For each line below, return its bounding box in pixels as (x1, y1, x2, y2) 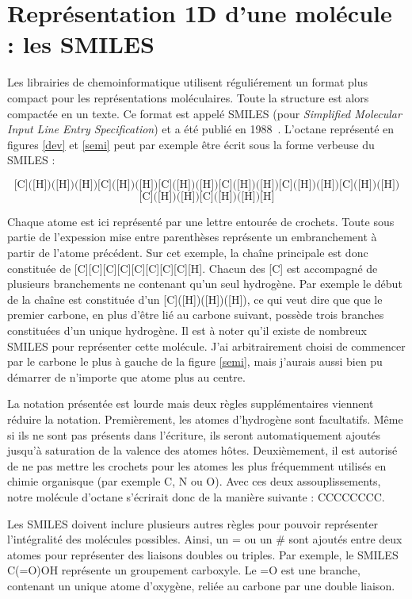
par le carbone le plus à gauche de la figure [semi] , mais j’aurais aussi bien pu (7, 353, 383, 370)
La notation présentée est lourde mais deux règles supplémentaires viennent (7, 395, 374, 412)
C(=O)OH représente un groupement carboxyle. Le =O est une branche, (7, 562, 360, 578)
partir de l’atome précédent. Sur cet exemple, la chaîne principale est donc (7, 244, 368, 261)
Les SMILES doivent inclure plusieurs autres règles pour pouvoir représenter (7, 515, 379, 532)
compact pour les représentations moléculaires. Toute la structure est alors (7, 89, 369, 106)
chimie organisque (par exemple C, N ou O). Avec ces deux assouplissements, (7, 473, 381, 490)
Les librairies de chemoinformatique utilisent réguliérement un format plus (7, 74, 368, 90)
